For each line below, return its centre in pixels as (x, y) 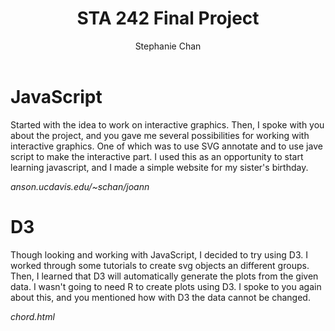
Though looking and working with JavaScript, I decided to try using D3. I (159, 254)
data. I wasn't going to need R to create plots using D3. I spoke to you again (166, 286)
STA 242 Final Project (168, 18)
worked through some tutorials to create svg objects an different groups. (160, 265)
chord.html (32, 316)
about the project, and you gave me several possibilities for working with (160, 135)
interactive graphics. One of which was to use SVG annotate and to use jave (166, 146)
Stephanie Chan (168, 46)
